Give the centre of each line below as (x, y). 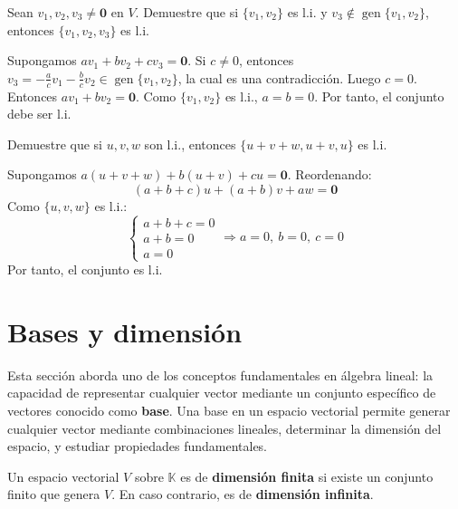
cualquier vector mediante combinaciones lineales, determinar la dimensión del (224, 428)
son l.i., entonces (190, 144)
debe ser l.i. (39, 114)
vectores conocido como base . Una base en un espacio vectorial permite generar (229, 411)
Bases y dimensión (125, 331)
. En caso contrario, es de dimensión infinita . (243, 494)
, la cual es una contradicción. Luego (279, 77)
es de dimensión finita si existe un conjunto (307, 476)
